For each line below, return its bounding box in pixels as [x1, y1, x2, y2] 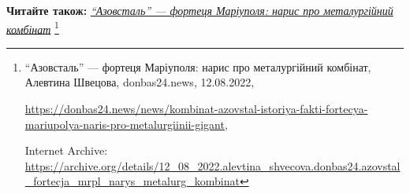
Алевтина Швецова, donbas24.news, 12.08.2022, [24, 74, 255, 90]
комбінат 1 [6, 18, 59, 37]
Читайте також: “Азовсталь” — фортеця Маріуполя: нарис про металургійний [6, 2, 393, 18]
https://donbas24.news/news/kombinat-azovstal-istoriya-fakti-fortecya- [24, 101, 368, 117]
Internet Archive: [24, 142, 108, 159]
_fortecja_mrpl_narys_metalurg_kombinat [24, 173, 240, 189]
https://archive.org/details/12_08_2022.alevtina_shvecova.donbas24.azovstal [24, 157, 401, 174]
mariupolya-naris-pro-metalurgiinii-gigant [24, 115, 225, 132]
